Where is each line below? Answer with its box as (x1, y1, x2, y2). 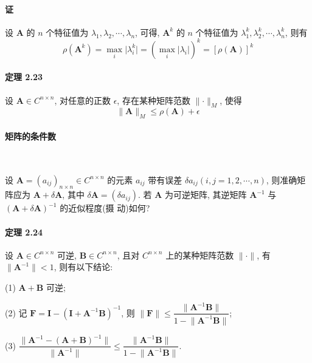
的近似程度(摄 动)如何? (60, 202, 150, 214)
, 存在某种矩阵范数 (117, 93, 190, 106)
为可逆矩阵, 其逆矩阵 (164, 188, 247, 201)
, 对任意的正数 (54, 93, 111, 106)
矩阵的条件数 (5, 129, 56, 142)
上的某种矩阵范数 (165, 248, 234, 261)
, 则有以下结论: (54, 260, 113, 273)
